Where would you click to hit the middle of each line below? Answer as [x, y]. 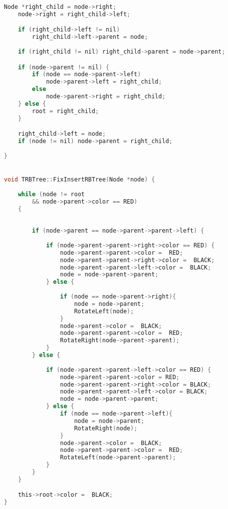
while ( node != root [51, 194]
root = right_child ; [65, 111]
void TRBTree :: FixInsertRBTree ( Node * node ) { [79, 180]
